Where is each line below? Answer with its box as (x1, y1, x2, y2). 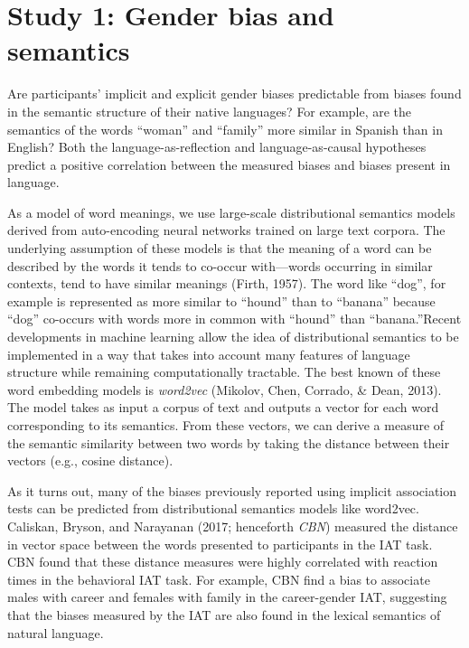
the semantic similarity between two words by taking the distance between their (7, 433, 450, 452)
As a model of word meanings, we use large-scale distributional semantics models (7, 202, 455, 221)
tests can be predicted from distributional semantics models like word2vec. (7, 499, 419, 518)
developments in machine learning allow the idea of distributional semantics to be (7, 327, 459, 346)
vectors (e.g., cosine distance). (7, 451, 174, 470)
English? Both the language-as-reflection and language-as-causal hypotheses (7, 137, 427, 156)
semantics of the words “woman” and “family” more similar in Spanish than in (7, 119, 443, 138)
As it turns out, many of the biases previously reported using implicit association (7, 481, 457, 500)
